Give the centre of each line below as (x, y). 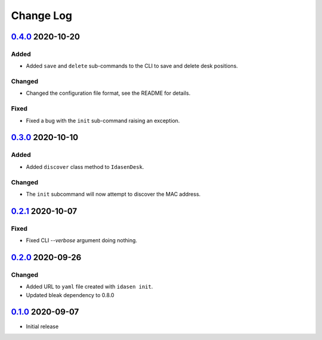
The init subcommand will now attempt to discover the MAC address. (113, 194)
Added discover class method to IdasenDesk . (85, 166)
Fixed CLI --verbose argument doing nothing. (81, 240)
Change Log (42, 16)
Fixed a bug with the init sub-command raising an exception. (103, 120)
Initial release (42, 326)
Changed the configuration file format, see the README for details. (108, 93)
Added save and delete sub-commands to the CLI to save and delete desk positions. (132, 66)
